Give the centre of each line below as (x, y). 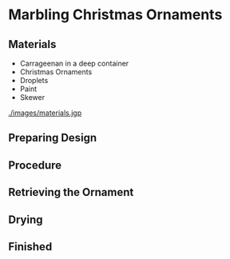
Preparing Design (53, 138)
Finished (30, 247)
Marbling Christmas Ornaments (115, 15)
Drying (26, 219)
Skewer (32, 97)
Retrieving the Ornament (71, 192)
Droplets (34, 80)
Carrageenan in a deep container (74, 63)
